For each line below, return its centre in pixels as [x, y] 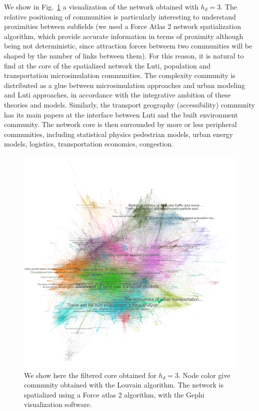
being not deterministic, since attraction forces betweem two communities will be [128, 46]
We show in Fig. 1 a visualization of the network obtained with [101, 6]
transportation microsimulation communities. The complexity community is [120, 75]
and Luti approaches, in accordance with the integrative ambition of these [117, 95]
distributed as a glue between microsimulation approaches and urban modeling [124, 85]
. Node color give [204, 375]
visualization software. [58, 404]
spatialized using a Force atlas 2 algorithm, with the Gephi [114, 394]
